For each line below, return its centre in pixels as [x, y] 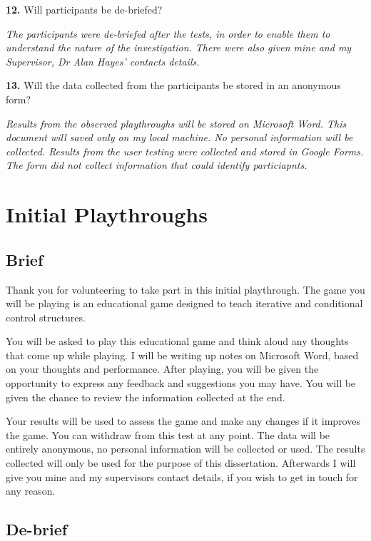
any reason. [31, 491]
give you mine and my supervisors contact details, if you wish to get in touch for [182, 476]
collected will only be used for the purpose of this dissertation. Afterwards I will [181, 463]
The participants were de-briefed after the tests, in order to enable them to [168, 33]
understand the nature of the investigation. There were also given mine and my [179, 47]
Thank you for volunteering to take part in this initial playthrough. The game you [185, 289]
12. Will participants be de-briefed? [84, 9]
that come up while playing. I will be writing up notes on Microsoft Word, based [182, 355]
